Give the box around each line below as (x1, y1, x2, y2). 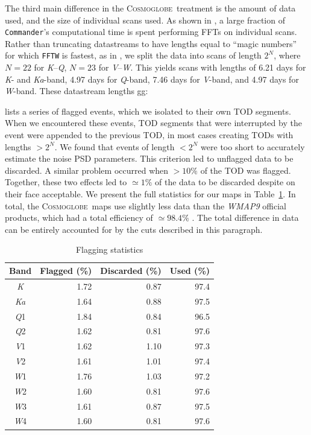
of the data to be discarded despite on (155, 176, 295, 188)
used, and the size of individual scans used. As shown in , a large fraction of (5, 13, 285, 26)
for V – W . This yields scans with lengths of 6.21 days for (98, 61, 306, 74)
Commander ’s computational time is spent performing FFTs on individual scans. (5, 25, 297, 38)
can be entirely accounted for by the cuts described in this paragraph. (5, 223, 263, 235)
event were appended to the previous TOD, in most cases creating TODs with (5, 129, 294, 141)
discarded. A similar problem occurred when (5, 164, 169, 176)
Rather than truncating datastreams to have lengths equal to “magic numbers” (5, 37, 297, 49)
